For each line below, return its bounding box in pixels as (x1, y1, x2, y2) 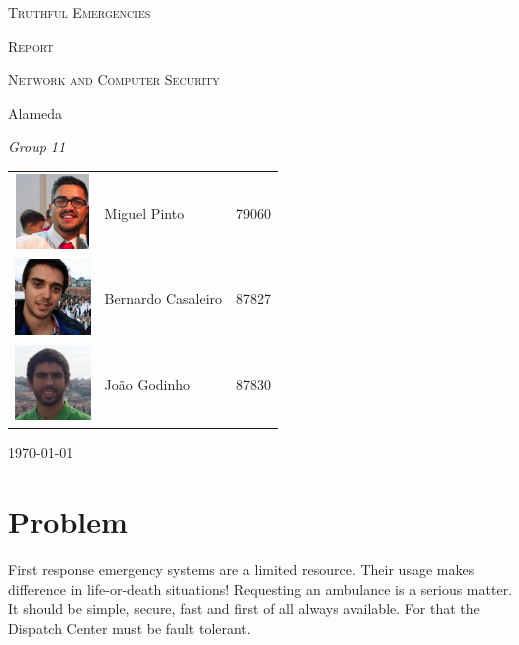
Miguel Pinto (104, 203, 185, 223)
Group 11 (8, 136, 66, 157)
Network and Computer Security (8, 69, 220, 90)
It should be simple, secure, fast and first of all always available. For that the (8, 598, 480, 619)
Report (8, 35, 54, 56)
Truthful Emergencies (8, 2, 151, 22)
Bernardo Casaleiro (104, 288, 223, 309)
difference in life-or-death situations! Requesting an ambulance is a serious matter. (8, 578, 513, 599)
